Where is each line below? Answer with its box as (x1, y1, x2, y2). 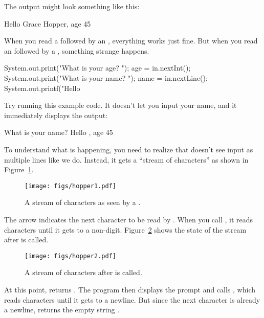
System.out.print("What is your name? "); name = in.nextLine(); (4, 72, 208, 83)
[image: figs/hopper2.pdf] (25, 252, 116, 260)
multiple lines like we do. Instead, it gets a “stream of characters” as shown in (4, 154, 249, 165)
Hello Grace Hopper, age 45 (4, 18, 91, 29)
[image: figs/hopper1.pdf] (25, 182, 116, 190)
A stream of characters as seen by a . (25, 197, 141, 208)
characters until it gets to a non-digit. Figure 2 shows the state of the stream (4, 224, 247, 235)
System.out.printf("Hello (4, 82, 80, 93)
